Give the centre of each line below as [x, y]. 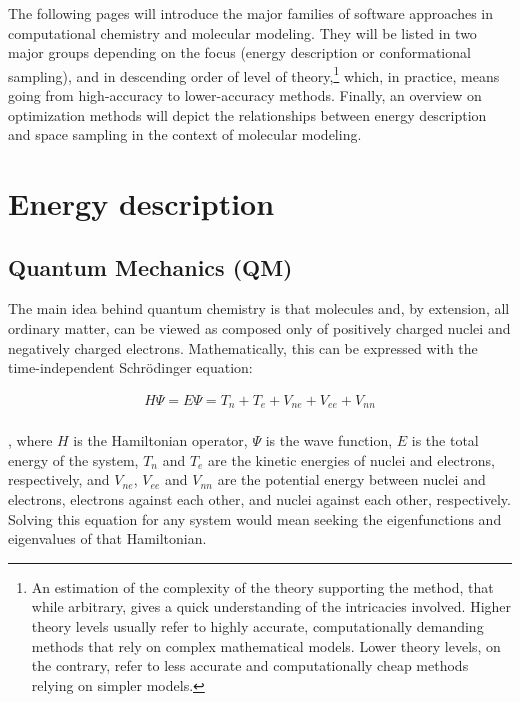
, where [30, 440]
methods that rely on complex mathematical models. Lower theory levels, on [266, 645]
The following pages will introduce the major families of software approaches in [251, 13]
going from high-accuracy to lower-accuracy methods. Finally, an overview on [245, 95]
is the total [445, 440]
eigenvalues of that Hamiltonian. [107, 538]
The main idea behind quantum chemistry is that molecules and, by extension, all [259, 308]
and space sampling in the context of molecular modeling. [185, 134]
